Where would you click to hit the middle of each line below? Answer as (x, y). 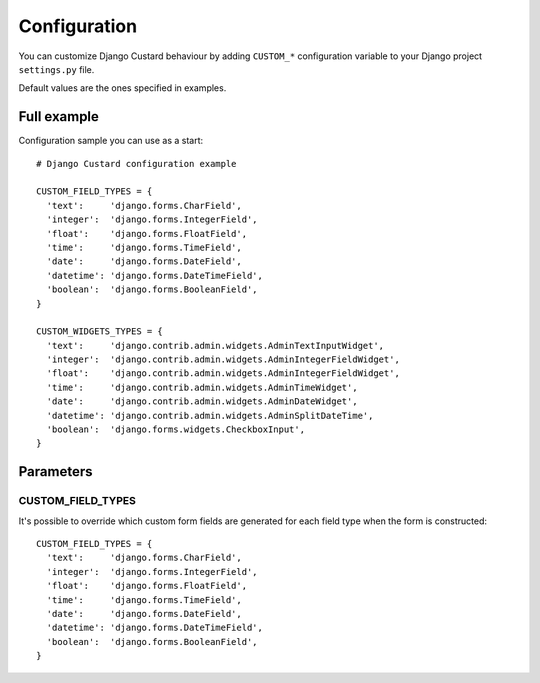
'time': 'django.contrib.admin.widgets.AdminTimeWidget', (202, 387)
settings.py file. (56, 69)
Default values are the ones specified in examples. (122, 88)
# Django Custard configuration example (136, 163)
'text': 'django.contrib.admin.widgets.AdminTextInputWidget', (215, 345)
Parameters (55, 471)
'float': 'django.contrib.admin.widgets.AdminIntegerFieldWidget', (223, 373)
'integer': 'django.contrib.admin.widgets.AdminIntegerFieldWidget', (223, 359)
